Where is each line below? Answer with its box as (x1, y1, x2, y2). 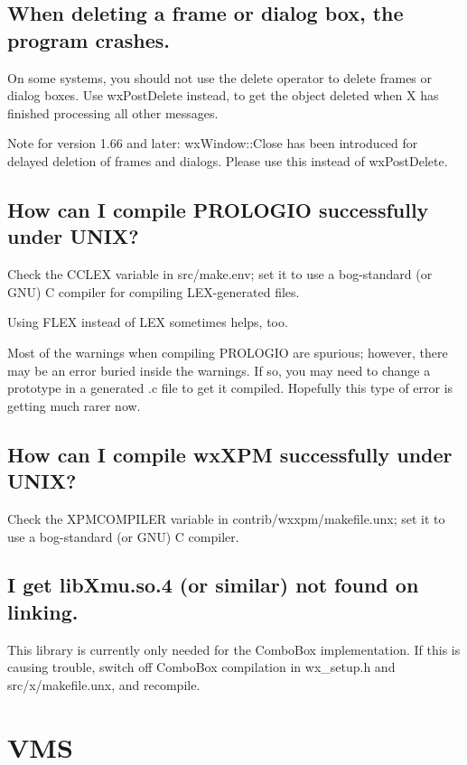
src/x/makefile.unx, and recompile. (7, 675, 201, 694)
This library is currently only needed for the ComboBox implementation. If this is (7, 639, 461, 658)
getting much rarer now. (7, 396, 141, 415)
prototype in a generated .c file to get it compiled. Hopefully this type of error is (7, 378, 453, 397)
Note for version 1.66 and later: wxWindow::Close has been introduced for (7, 134, 418, 153)
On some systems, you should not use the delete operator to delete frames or (7, 68, 433, 87)
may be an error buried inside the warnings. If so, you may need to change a (7, 360, 431, 379)
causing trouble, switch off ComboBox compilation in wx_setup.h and (7, 658, 396, 676)
